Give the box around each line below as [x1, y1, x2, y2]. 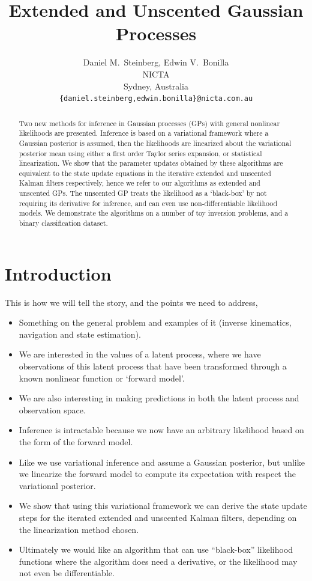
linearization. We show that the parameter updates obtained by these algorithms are [19, 158, 283, 168]
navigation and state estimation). [19, 327, 141, 340]
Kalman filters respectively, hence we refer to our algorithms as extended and [19, 178, 260, 188]
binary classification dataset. [19, 218, 108, 228]
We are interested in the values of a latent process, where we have [19, 348, 261, 360]
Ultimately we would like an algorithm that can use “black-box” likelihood [19, 543, 293, 556]
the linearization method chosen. [19, 523, 139, 535]
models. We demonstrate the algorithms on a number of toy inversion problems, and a [19, 208, 289, 218]
